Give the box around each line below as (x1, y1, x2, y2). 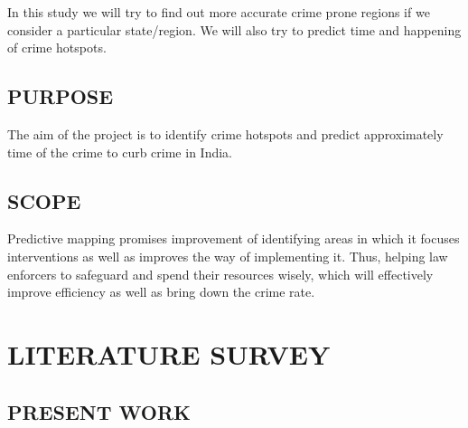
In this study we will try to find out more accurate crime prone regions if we (7, 3, 430, 21)
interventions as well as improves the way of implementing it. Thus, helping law (7, 246, 448, 265)
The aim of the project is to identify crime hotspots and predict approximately (7, 124, 444, 143)
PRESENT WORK (7, 397, 192, 425)
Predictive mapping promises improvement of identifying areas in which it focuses (7, 229, 460, 248)
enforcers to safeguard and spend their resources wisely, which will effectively (7, 264, 434, 283)
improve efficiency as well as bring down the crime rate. (7, 282, 315, 301)
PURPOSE (7, 82, 114, 110)
